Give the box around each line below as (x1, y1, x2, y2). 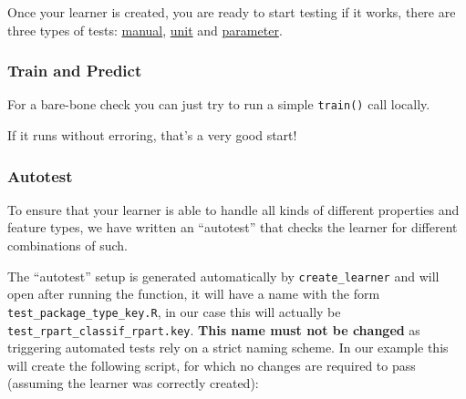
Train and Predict (7, 59, 142, 82)
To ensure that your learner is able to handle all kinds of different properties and (7, 199, 460, 219)
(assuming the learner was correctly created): (7, 373, 259, 393)
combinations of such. (7, 236, 128, 255)
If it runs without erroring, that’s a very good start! (7, 126, 297, 145)
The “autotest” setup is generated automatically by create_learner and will (7, 266, 440, 285)
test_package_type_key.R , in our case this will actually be (7, 302, 341, 321)
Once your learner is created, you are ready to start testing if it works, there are (7, 3, 456, 21)
